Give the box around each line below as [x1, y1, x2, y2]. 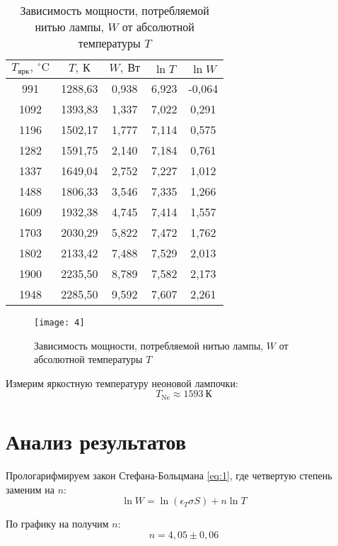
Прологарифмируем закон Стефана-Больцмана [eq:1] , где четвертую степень [6, 467, 332, 482]
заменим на [6, 481, 55, 496]
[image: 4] [34, 317, 85, 328]
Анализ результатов [6, 427, 187, 456]
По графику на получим [6, 516, 109, 531]
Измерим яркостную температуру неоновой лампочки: [6, 375, 238, 390]
